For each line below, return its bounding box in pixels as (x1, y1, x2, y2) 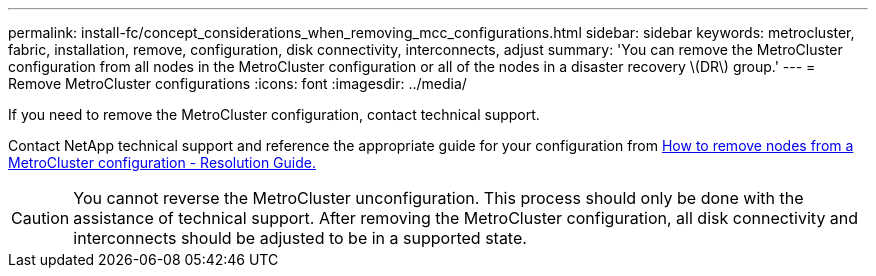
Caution (11, 208, 70, 228)
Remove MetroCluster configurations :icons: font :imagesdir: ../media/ (8, 75, 467, 92)
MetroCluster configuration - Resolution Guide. (8, 154, 316, 171)
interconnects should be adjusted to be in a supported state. (73, 228, 527, 248)
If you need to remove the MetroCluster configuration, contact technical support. (8, 106, 540, 123)
